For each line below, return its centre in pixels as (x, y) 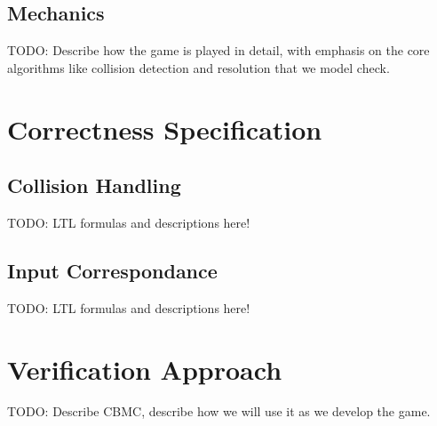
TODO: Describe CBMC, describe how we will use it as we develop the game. (219, 411)
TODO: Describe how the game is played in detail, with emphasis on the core (218, 50)
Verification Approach (145, 369)
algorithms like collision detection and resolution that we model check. (199, 67)
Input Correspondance (112, 270)
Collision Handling (94, 185)
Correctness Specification (165, 129)
